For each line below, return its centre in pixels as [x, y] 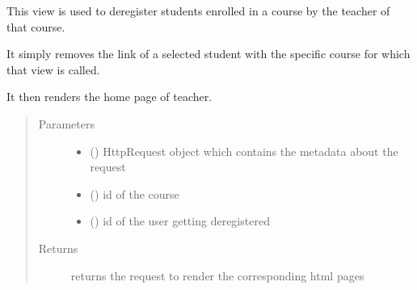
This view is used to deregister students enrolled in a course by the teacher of [198, 11]
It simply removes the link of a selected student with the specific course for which [208, 54]
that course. [36, 26]
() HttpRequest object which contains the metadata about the [244, 151]
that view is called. [53, 69]
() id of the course [135, 193]
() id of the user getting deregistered [180, 221]
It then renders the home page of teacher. [110, 97]
